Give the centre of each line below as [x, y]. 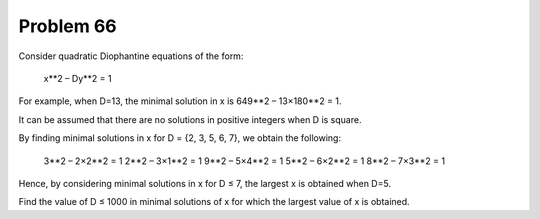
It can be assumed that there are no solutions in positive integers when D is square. [190, 119]
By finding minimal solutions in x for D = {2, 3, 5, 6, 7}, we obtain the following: [180, 138]
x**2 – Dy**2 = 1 [77, 78]
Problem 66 [67, 26]
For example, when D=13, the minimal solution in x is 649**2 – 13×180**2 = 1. [180, 101]
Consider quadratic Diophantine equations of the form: [131, 56]
